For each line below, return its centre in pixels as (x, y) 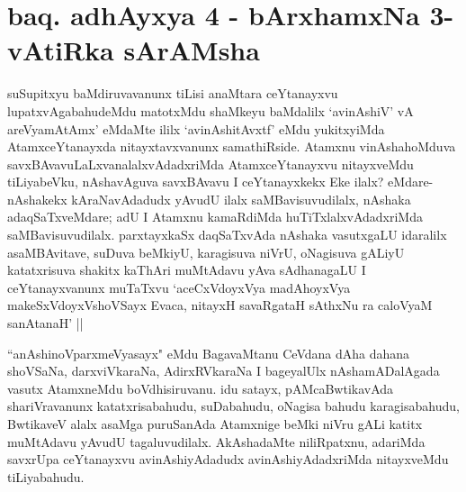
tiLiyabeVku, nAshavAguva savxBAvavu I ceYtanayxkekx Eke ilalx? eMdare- (220, 182)
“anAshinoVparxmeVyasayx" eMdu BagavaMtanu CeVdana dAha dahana (209, 353)
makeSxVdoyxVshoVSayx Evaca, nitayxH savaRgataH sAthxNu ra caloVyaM (220, 305)
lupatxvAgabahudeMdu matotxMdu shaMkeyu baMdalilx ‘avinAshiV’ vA (211, 110)
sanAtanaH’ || (45, 323)
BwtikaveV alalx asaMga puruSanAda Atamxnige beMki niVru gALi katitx (215, 424)
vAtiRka (61, 50)
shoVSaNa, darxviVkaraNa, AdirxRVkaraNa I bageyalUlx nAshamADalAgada (224, 371)
